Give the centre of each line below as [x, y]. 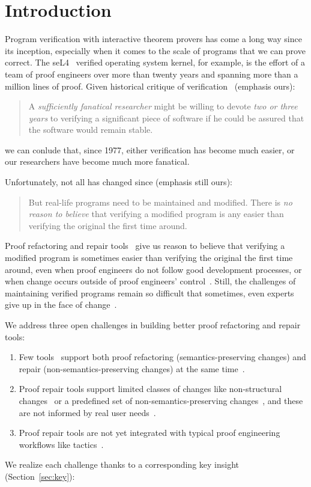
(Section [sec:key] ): [40, 476]
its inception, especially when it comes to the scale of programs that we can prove [155, 50]
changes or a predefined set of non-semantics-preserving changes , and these [161, 400]
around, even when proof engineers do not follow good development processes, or [153, 269]
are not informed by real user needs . [87, 412]
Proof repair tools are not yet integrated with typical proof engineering [149, 433]
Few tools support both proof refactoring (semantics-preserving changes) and [162, 357]
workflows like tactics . [61, 444]
